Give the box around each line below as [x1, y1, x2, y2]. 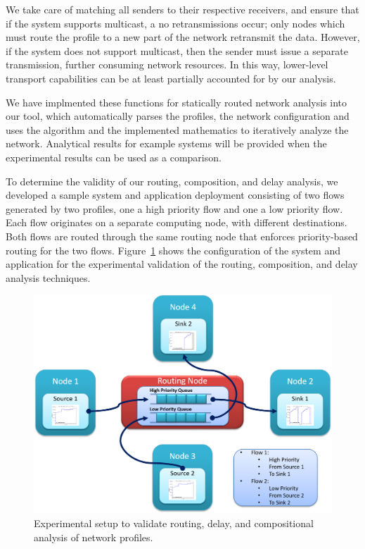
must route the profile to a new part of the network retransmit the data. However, [6, 30, 360, 44]
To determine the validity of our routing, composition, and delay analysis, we [6, 173, 338, 188]
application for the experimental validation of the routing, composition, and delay [6, 257, 358, 271]
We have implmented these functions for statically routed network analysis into [6, 94, 347, 109]
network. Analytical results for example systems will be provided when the [6, 136, 327, 151]
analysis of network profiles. [34, 529, 153, 544]
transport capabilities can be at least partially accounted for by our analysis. [6, 70, 336, 85]
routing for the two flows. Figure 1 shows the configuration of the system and [6, 242, 340, 257]
